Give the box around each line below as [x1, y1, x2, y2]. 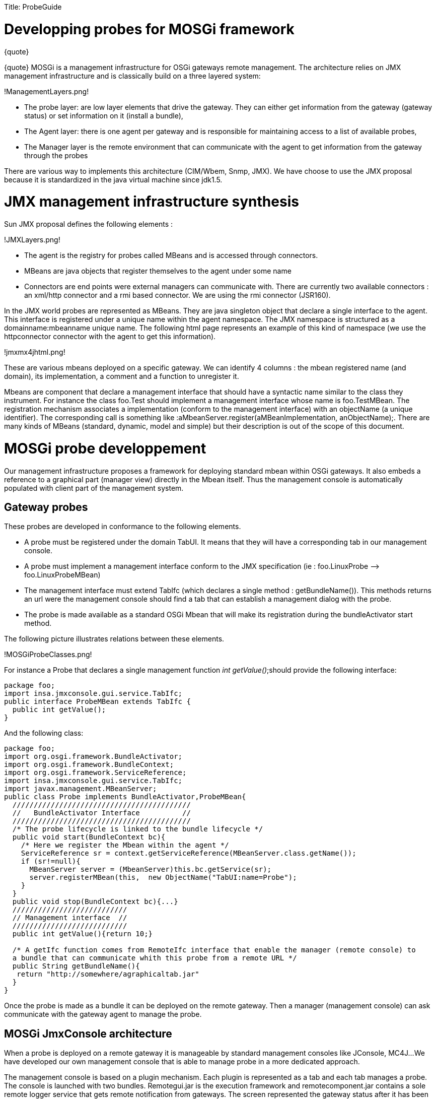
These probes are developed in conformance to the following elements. [4, 522, 241, 531]
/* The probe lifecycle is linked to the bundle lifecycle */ [12, 825, 263, 833]
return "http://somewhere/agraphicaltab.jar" [17, 970, 199, 979]
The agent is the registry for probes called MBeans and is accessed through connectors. [24, 251, 318, 260]
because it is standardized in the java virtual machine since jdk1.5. [4, 175, 223, 184]
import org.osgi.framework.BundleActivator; [4, 752, 183, 761]
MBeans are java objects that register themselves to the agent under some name [24, 267, 292, 275]
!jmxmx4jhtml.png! [4, 348, 65, 356]
